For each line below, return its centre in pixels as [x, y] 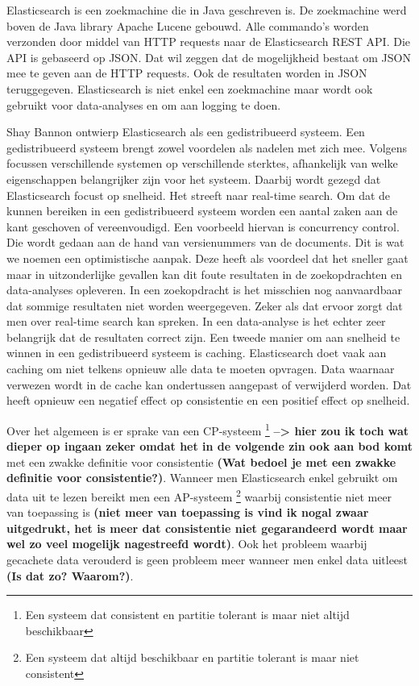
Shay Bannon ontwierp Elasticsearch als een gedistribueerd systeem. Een [186, 132]
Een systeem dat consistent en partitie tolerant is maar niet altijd [187, 615]
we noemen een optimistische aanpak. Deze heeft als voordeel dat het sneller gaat [207, 258]
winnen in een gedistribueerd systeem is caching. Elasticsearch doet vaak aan [197, 353]
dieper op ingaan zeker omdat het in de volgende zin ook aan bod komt [209, 446]
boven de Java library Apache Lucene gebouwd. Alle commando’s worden [188, 25]
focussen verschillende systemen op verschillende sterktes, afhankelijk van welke [202, 163]
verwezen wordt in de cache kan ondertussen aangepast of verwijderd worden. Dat [209, 384]
